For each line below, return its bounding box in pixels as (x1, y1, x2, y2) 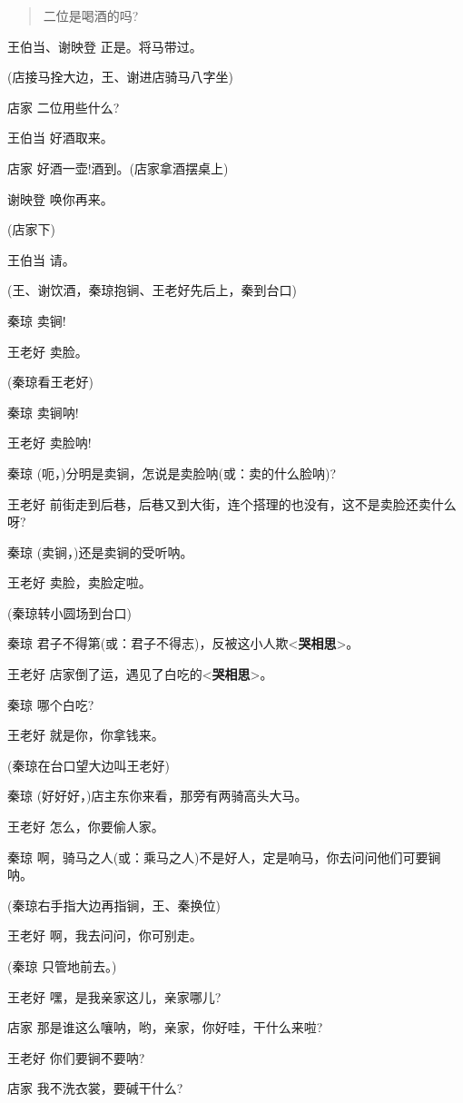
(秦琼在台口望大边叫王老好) (7, 755, 170, 774)
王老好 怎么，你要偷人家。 (7, 817, 164, 836)
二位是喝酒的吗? (43, 6, 139, 25)
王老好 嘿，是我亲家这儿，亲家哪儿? (7, 987, 222, 1006)
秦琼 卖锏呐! (7, 402, 79, 421)
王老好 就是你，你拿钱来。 (7, 725, 164, 744)
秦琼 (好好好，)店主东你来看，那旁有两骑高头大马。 (7, 786, 308, 805)
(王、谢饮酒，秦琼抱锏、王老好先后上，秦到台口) (7, 281, 297, 300)
